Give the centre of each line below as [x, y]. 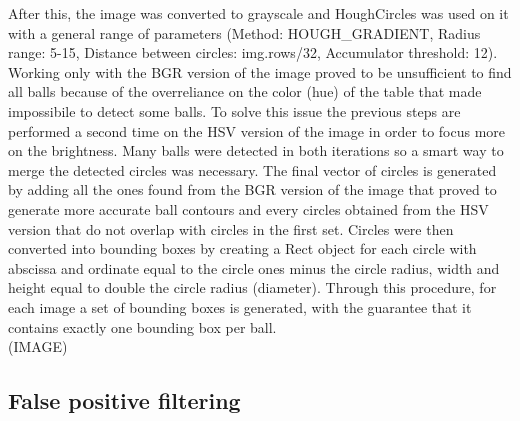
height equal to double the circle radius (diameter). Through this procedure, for [252, 287]
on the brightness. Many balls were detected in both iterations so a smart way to [256, 150]
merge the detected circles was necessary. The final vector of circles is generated [252, 169]
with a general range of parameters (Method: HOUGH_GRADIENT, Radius [244, 32]
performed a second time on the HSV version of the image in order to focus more [257, 130]
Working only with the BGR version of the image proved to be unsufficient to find [260, 71]
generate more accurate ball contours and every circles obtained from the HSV [248, 208]
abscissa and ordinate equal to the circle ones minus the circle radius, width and [254, 267]
